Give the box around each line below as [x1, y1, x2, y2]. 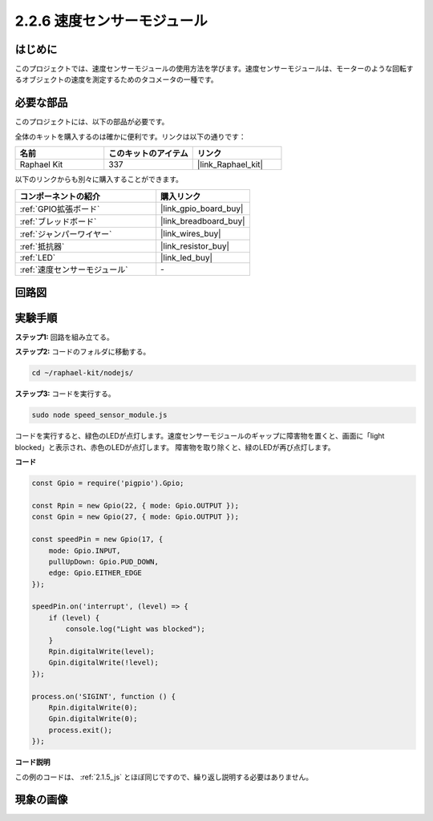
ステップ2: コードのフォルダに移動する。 [14, 347, 151, 357]
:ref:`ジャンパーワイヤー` [19, 229, 112, 240]
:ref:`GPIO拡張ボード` [19, 203, 100, 214]
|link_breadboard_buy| [160, 215, 245, 226]
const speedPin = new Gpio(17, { [31, 535, 164, 544]
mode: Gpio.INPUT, [48, 546, 121, 555]
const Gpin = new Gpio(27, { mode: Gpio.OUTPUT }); [31, 512, 240, 521]
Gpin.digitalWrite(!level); [48, 658, 160, 667]
